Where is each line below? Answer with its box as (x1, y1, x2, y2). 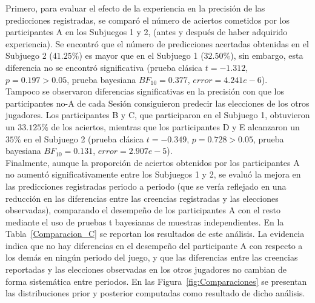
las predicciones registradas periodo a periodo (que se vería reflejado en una (5, 179, 287, 192)
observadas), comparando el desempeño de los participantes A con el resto (5, 204, 281, 216)
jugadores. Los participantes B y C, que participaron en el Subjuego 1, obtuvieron (5, 108, 310, 121)
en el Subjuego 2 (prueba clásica (24, 132, 144, 145)
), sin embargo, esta (230, 49, 303, 62)
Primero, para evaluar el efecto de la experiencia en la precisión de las (5, 2, 265, 14)
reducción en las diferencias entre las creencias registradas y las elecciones (5, 191, 279, 204)
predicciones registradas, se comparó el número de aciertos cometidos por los (5, 13, 290, 26)
